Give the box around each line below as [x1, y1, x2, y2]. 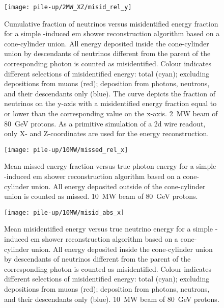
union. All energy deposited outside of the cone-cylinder [31, 181, 206, 191]
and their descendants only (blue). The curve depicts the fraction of [4, 88, 215, 98]
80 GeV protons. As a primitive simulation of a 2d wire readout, [4, 118, 206, 129]
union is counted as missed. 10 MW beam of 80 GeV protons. [4, 191, 198, 201]
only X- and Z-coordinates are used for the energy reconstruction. [4, 128, 209, 139]
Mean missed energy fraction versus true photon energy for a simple [4, 161, 216, 171]
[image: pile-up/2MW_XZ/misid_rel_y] [4, 4, 132, 11]
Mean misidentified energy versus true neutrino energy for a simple [4, 223, 213, 234]
